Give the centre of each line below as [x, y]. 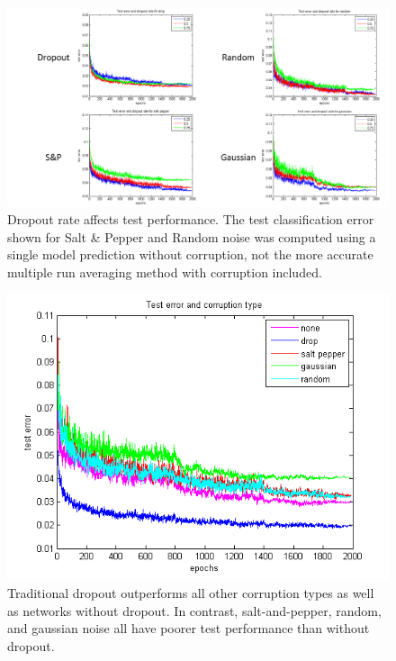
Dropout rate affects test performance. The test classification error [191, 219]
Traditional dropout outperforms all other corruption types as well [191, 593]
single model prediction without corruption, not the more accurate [190, 254]
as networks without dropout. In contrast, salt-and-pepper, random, [194, 610]
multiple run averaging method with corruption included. [165, 272]
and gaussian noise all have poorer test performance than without [189, 628]
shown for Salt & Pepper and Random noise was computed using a [192, 236]
